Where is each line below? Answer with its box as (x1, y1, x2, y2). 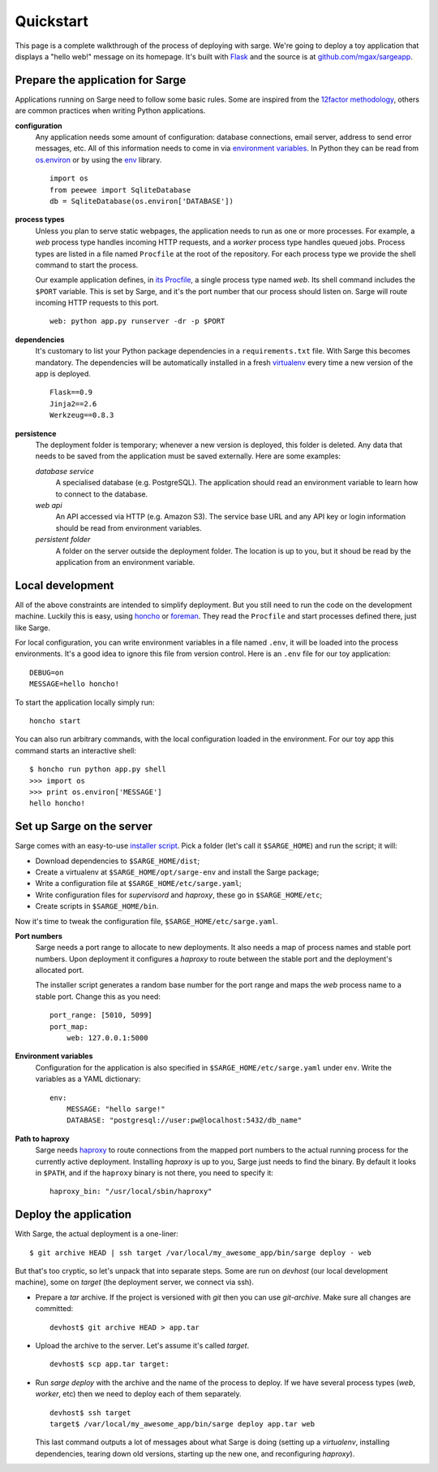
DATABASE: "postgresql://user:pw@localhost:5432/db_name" (66, 1116, 303, 1125)
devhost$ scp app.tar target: (49, 1360, 170, 1369)
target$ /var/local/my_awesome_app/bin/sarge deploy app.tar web (49, 1419, 316, 1428)
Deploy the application (15, 1208, 132, 1222)
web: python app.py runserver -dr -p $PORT (49, 317, 225, 326)
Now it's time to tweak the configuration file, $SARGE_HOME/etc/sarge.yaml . (15, 916, 279, 926)
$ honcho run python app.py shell (29, 765, 166, 774)
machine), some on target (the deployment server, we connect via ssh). (15, 1277, 255, 1287)
